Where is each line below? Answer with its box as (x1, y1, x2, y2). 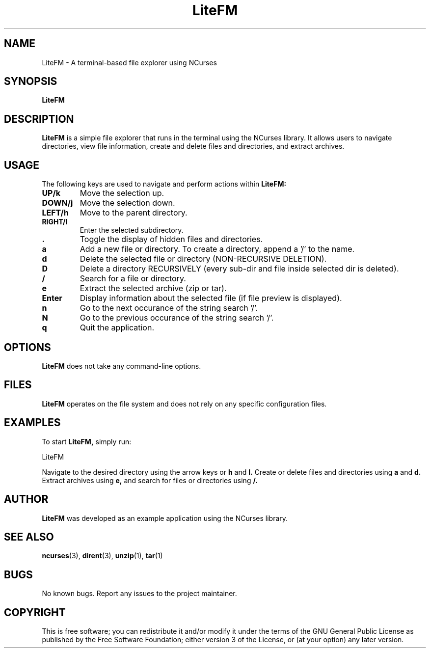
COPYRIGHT (4, 606, 66, 619)
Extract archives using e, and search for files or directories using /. (42, 476, 258, 485)
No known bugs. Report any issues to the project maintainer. (42, 589, 237, 598)
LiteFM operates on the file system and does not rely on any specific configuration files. (42, 399, 327, 408)
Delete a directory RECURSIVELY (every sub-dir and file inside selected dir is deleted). (80, 264, 399, 274)
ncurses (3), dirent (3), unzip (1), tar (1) (42, 551, 163, 560)
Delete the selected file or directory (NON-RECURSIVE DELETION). (80, 254, 327, 264)
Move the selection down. (80, 198, 175, 208)
